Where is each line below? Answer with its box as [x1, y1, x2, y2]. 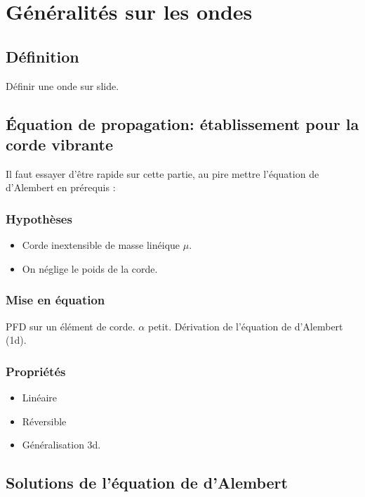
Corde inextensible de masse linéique [22, 238, 180, 252]
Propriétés [6, 362, 66, 380]
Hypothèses [6, 209, 72, 227]
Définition [6, 45, 79, 67]
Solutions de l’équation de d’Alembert [6, 472, 288, 493]
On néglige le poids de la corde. [22, 261, 158, 276]
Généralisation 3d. [22, 437, 101, 452]
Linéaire [22, 389, 58, 404]
